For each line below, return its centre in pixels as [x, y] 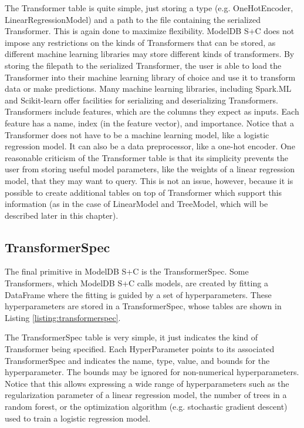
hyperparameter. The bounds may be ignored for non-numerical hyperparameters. [152, 372]
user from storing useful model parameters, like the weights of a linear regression [150, 169]
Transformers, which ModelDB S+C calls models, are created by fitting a [136, 283]
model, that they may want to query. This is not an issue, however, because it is [149, 180]
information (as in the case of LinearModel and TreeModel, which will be [136, 204]
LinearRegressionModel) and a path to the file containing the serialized [133, 19]
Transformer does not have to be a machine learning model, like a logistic [137, 134]
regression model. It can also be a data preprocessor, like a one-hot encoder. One [150, 146]
